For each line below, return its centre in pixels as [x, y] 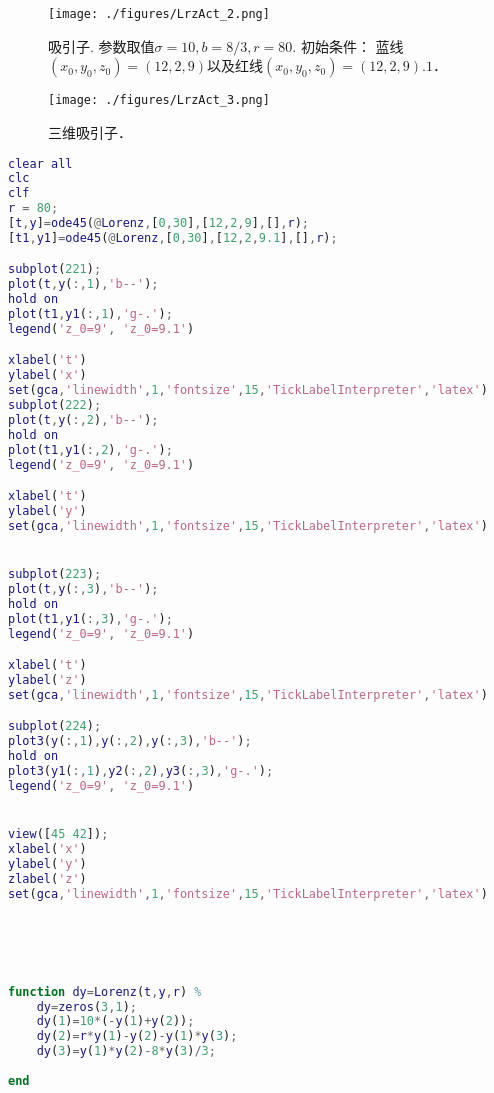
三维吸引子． [90, 131]
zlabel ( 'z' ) [47, 878]
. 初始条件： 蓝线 [348, 45]
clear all [40, 163]
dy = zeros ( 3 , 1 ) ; [86, 1006]
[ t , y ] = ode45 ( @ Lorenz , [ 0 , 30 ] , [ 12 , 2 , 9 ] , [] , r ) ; [159, 223]
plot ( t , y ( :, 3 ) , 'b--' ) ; [83, 588]
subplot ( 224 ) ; [55, 726]
